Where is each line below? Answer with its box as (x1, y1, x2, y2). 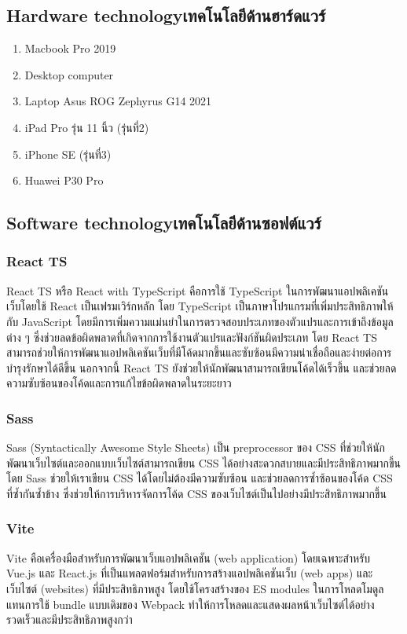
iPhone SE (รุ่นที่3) (24, 145, 112, 162)
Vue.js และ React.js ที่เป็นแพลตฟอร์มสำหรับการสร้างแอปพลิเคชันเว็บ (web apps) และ (6, 565, 373, 581)
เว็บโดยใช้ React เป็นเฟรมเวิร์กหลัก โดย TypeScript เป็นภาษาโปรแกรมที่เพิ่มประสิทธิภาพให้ (6, 298, 394, 314)
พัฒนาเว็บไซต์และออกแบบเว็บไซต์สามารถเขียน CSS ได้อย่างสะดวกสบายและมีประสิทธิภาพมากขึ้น (6, 454, 401, 471)
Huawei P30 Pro (24, 172, 104, 189)
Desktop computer (24, 66, 114, 82)
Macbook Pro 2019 (24, 40, 116, 57)
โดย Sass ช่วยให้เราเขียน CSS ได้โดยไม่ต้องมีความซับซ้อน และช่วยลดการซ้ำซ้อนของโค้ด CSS (6, 470, 393, 486)
